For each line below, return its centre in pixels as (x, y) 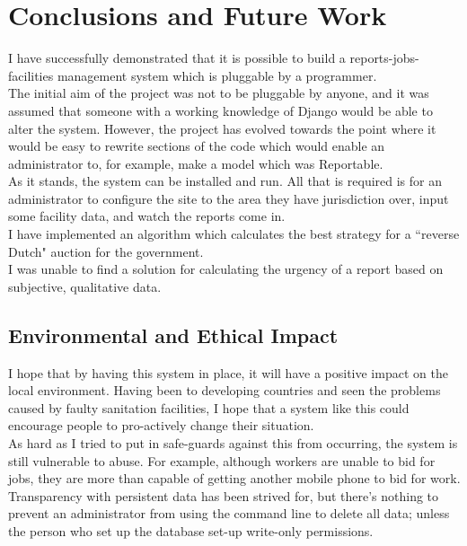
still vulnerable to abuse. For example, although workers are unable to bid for (222, 460)
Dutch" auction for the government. (106, 251)
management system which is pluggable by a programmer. (217, 75)
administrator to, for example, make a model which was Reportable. (196, 163)
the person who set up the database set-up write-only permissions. (191, 530)
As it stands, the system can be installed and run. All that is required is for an (225, 181)
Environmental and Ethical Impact (173, 335)
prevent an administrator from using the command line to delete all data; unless (229, 513)
